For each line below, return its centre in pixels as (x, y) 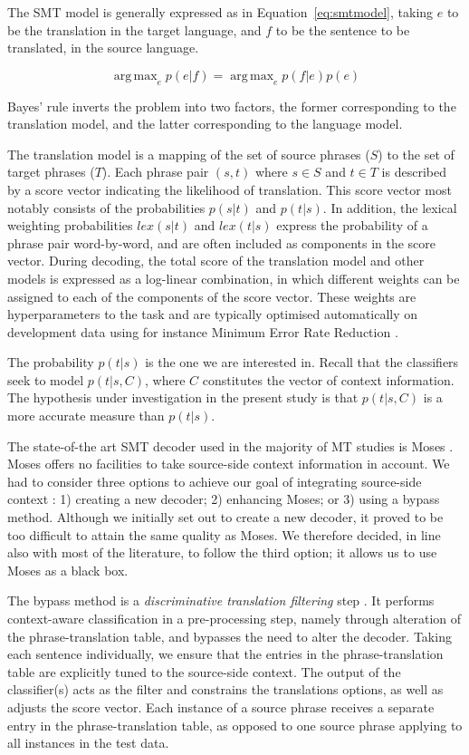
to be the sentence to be (343, 29)
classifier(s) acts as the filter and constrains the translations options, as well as (225, 689)
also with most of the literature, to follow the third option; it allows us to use (222, 552)
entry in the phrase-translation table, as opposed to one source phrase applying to (235, 725)
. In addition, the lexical (390, 207)
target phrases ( (51, 172)
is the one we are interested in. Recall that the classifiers (302, 362)
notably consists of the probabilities (106, 207)
